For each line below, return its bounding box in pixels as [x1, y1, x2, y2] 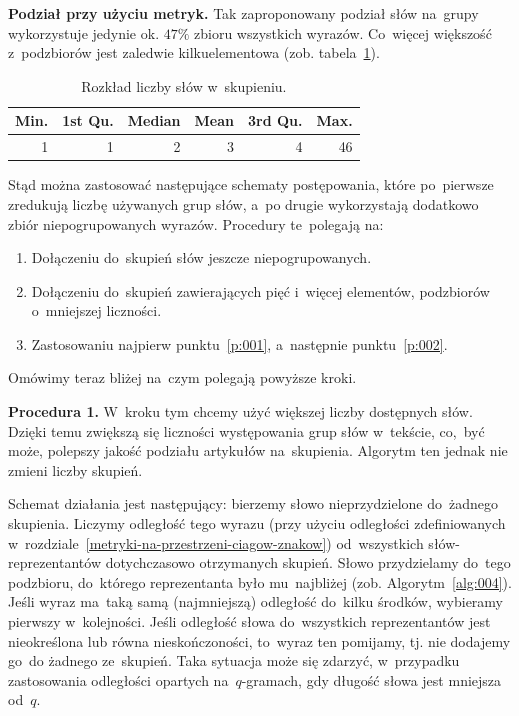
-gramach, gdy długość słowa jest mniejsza [241, 669, 502, 690]
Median [127, 110, 181, 131]
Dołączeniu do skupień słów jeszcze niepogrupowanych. [31, 247, 372, 268]
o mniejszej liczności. [31, 300, 162, 321]
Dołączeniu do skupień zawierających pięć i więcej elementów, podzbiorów [31, 280, 490, 301]
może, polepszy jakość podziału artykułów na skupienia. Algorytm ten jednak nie [8, 440, 508, 461]
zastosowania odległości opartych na [8, 669, 229, 690]
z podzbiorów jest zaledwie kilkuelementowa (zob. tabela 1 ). [8, 42, 380, 63]
